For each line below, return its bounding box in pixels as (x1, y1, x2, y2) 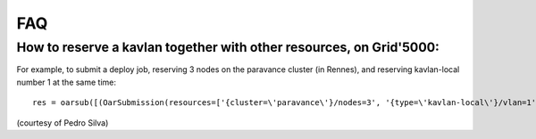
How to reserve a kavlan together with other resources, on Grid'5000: (16, 39, 440, 55)
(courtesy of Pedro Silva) (16, 117, 109, 128)
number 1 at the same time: (16, 77, 116, 87)
